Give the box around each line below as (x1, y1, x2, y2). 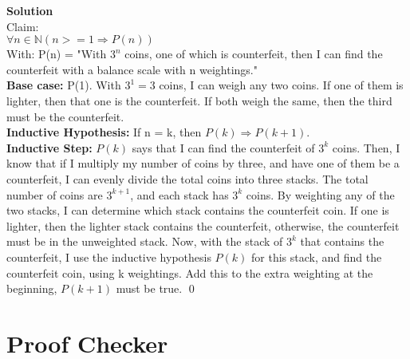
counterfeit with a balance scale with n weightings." (6, 61, 258, 77)
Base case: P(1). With (6, 77, 121, 93)
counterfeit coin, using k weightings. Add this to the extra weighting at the (6, 264, 373, 281)
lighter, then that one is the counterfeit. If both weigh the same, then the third (6, 92, 392, 108)
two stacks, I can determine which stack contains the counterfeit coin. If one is (6, 202, 389, 219)
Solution (6, 2, 53, 18)
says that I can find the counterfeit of (132, 139, 315, 156)
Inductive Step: (6, 139, 93, 156)
